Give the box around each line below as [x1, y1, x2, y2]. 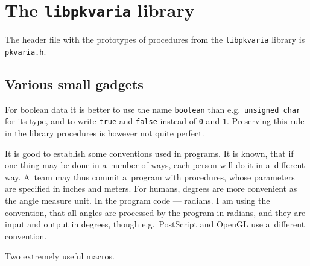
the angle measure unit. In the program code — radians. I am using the [5, 194, 270, 207]
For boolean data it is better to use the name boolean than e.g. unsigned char [5, 103, 301, 115]
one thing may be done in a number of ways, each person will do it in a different [5, 159, 305, 171]
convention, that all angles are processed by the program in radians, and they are [5, 206, 306, 218]
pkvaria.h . [5, 45, 46, 57]
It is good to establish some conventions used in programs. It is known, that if [5, 147, 294, 159]
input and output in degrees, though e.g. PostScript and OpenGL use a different [5, 218, 305, 230]
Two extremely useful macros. [5, 250, 115, 262]
